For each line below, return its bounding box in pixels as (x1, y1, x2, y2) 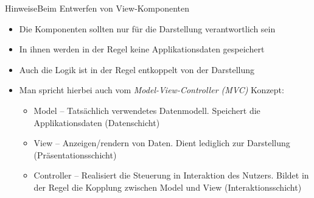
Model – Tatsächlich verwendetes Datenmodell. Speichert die (33, 104, 260, 116)
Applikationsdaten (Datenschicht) (33, 116, 160, 129)
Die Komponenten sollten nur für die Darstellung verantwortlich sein (19, 22, 276, 35)
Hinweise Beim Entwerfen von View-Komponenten (5, 2, 190, 14)
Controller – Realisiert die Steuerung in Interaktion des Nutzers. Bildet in (33, 169, 309, 182)
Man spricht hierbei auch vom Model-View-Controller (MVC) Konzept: (19, 83, 284, 96)
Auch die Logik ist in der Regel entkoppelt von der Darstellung (19, 63, 255, 76)
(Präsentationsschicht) (33, 148, 117, 161)
